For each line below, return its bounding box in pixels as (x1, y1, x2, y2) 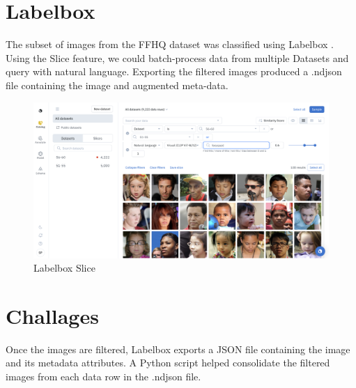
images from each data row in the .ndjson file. (6, 369, 201, 383)
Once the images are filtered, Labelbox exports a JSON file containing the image (6, 341, 350, 356)
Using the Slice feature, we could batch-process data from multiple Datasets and (6, 50, 349, 65)
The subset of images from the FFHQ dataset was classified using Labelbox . (6, 37, 334, 52)
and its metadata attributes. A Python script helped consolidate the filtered (6, 355, 330, 370)
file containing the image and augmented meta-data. (6, 77, 229, 92)
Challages (6, 301, 99, 329)
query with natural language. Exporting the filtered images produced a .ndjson (6, 64, 342, 79)
